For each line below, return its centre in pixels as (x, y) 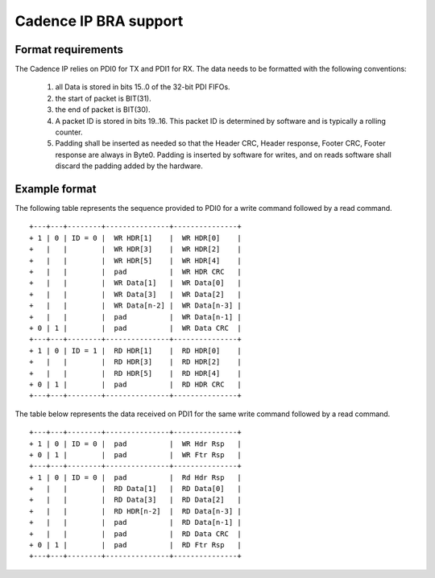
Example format (56, 189)
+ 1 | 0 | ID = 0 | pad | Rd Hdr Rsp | (135, 477)
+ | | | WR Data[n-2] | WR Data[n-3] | (135, 306)
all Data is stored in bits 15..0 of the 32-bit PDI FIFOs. (143, 87)
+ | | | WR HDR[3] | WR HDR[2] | (135, 249)
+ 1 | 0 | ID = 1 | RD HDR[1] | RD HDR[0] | (135, 351)
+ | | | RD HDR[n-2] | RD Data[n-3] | (135, 511)
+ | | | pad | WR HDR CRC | (135, 272)
